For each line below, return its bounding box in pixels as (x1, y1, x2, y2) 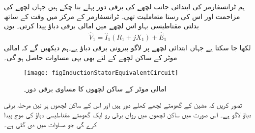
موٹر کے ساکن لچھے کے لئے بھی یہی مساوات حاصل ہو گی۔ (4, 52, 177, 62)
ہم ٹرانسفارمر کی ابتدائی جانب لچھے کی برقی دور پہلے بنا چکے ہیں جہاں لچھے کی (4, 1, 245, 11)
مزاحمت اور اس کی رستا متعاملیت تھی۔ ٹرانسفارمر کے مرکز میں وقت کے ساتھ (4, 11, 240, 21)
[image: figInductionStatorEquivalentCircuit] (24, 69, 178, 77)
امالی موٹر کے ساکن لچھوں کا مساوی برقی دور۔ (24, 83, 167, 93)
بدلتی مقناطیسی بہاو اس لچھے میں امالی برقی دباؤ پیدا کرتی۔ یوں (4, 21, 199, 31)
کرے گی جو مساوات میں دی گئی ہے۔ (4, 119, 97, 129)
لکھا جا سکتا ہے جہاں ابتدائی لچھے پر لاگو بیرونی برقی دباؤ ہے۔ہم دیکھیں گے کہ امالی (4, 43, 251, 53)
